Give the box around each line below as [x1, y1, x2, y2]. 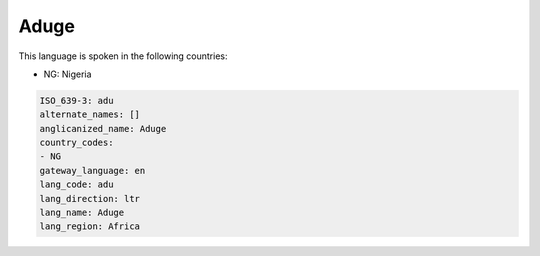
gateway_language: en [39, 165, 146, 176]
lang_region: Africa [39, 221, 140, 232]
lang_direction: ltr [39, 193, 140, 204]
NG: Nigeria [43, 68, 92, 80]
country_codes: [39, 137, 114, 149]
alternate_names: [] [39, 109, 140, 120]
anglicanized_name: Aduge [39, 123, 167, 134]
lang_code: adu [39, 179, 114, 190]
